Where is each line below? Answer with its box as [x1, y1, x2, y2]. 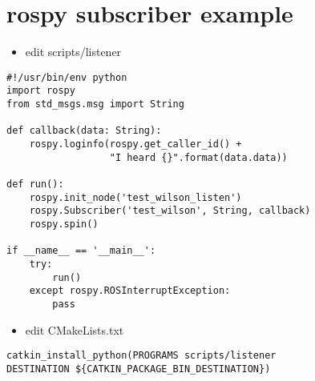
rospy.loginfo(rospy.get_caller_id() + [29, 138, 242, 150]
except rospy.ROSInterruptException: [29, 285, 231, 297]
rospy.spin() [29, 218, 99, 230]
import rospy [6, 85, 75, 97]
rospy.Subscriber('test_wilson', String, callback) [29, 205, 311, 217]
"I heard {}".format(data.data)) [109, 151, 288, 163]
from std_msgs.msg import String [6, 98, 184, 110]
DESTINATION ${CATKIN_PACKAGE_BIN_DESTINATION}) [6, 363, 271, 375]
